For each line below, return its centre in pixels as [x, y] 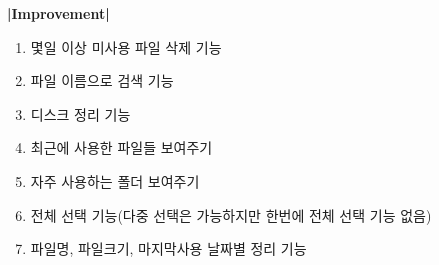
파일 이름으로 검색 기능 [102, 80]
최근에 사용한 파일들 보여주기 [121, 147]
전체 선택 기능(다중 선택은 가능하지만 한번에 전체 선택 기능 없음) [231, 214]
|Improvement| [58, 13]
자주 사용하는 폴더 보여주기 [115, 180]
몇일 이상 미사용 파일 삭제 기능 [126, 46]
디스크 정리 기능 [80, 113]
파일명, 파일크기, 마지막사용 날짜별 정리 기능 [168, 248]
